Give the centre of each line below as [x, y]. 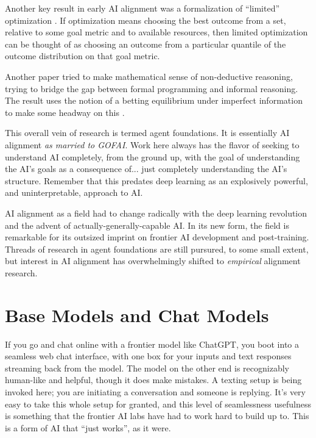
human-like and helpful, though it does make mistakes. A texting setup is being [153, 380]
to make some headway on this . [65, 112]
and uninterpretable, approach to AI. [74, 192]
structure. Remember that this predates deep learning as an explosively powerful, [156, 180]
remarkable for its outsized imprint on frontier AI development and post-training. [157, 237]
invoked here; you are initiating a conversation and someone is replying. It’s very [156, 391]
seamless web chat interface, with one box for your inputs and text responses [148, 356]
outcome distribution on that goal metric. [83, 56]
